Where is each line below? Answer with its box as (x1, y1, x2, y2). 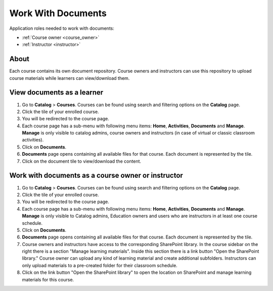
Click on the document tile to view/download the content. (22, 158, 142, 164)
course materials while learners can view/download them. (9, 75, 130, 81)
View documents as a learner (9, 88, 104, 97)
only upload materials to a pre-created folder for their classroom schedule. (22, 262, 178, 268)
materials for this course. (22, 276, 74, 282)
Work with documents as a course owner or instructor (9, 171, 183, 180)
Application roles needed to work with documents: (9, 25, 115, 31)
